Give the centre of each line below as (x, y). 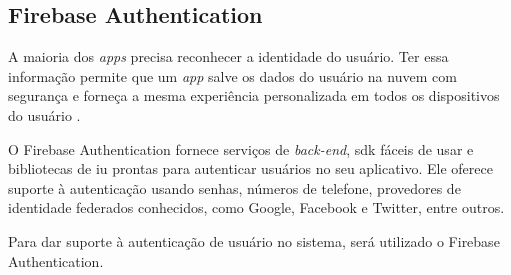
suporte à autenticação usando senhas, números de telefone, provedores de (234, 187)
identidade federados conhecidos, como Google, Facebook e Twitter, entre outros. (256, 207)
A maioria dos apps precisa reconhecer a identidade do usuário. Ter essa (228, 56)
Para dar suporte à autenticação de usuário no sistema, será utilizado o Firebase (254, 240)
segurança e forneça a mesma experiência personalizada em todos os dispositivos (254, 95)
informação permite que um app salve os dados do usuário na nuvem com (232, 75)
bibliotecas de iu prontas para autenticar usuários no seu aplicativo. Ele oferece (250, 168)
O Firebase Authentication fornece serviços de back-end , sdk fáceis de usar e (241, 148)
